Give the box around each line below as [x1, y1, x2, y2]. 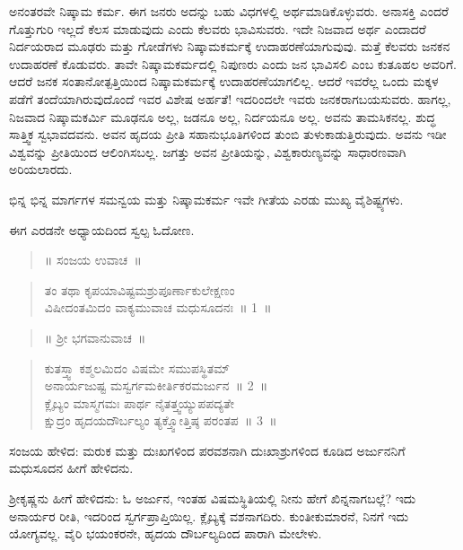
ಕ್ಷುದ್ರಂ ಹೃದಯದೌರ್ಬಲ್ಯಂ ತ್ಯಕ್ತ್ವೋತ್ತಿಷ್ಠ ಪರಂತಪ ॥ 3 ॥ [44, 411, 277, 430]
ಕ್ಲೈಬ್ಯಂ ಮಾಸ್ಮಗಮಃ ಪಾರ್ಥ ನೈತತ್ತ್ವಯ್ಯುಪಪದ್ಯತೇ [44, 393, 235, 412]
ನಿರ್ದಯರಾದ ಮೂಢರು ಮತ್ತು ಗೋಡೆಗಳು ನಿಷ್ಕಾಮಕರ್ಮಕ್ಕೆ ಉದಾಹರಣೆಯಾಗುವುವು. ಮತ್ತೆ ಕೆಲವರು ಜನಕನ [9, 37, 450, 56]
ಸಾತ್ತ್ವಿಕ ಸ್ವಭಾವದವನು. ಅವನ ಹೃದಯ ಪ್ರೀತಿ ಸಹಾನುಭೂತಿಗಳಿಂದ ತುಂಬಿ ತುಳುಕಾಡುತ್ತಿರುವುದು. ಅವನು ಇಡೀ [9, 125, 447, 144]
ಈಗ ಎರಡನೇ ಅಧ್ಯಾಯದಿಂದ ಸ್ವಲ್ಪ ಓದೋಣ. [9, 220, 195, 239]
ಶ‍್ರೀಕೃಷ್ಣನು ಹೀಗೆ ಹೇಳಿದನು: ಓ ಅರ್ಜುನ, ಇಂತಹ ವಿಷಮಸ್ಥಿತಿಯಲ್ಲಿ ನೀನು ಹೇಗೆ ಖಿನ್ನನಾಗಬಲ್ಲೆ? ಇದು [9, 489, 416, 508]
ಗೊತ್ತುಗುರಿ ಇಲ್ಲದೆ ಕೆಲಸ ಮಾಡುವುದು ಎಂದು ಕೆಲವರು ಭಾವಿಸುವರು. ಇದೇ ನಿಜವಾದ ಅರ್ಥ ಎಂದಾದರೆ [9, 19, 426, 38]
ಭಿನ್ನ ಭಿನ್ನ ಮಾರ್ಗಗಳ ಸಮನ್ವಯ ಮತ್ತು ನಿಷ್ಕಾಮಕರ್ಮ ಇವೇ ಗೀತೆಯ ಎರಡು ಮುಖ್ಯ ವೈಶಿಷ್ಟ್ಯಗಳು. [9, 189, 404, 208]
